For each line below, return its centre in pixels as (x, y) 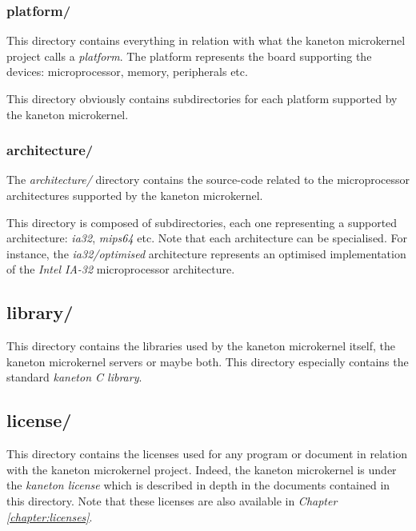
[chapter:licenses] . (50, 516)
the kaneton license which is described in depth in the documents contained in (198, 485)
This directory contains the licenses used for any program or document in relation (207, 454)
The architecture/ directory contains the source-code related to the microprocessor (208, 180)
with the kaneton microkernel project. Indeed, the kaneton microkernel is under (202, 469)
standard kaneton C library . (74, 377)
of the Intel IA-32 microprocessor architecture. (121, 269)
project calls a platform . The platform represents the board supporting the (189, 56)
